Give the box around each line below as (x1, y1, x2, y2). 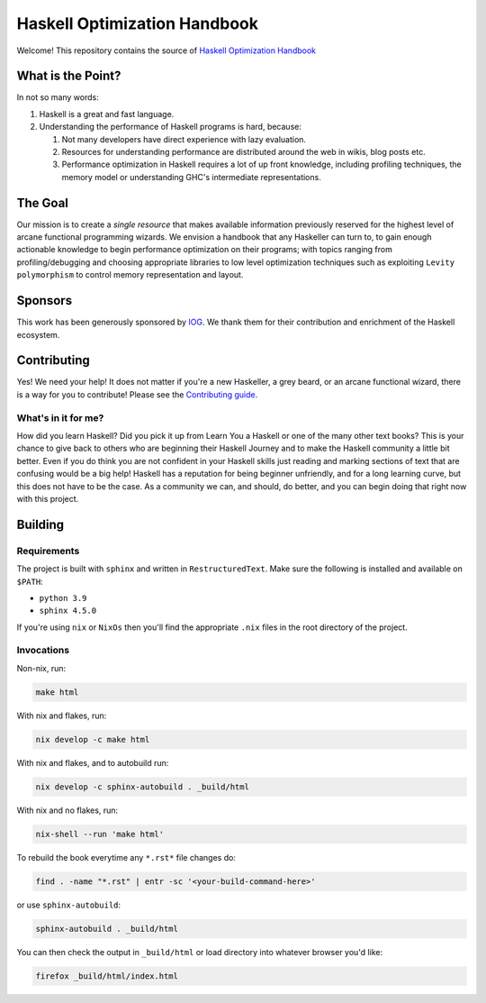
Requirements (16, 544, 80, 557)
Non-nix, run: (16, 662, 67, 673)
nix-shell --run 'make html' (35, 829, 165, 839)
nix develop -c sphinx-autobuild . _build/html (35, 781, 249, 792)
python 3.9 (39, 593, 87, 603)
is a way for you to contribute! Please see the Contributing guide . (16, 388, 258, 400)
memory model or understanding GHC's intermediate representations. (61, 171, 321, 182)
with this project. (16, 493, 79, 504)
